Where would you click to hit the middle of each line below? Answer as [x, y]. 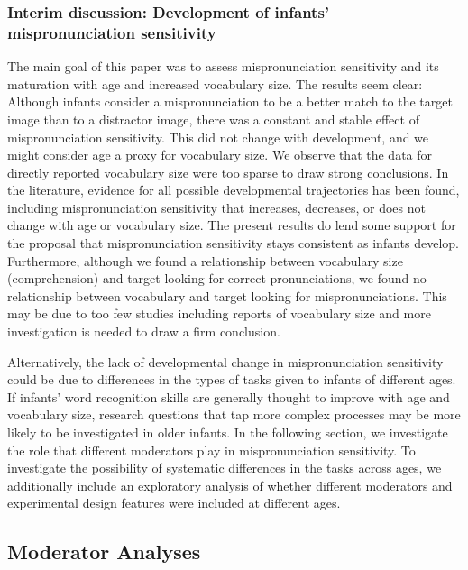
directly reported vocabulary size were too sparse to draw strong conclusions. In [228, 172]
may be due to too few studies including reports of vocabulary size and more [219, 313]
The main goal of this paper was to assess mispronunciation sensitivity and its [223, 66]
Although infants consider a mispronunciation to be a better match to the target [230, 101]
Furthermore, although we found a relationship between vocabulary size [205, 260]
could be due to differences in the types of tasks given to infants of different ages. [232, 379]
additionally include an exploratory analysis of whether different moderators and [230, 485]
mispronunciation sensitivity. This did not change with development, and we [218, 137]
